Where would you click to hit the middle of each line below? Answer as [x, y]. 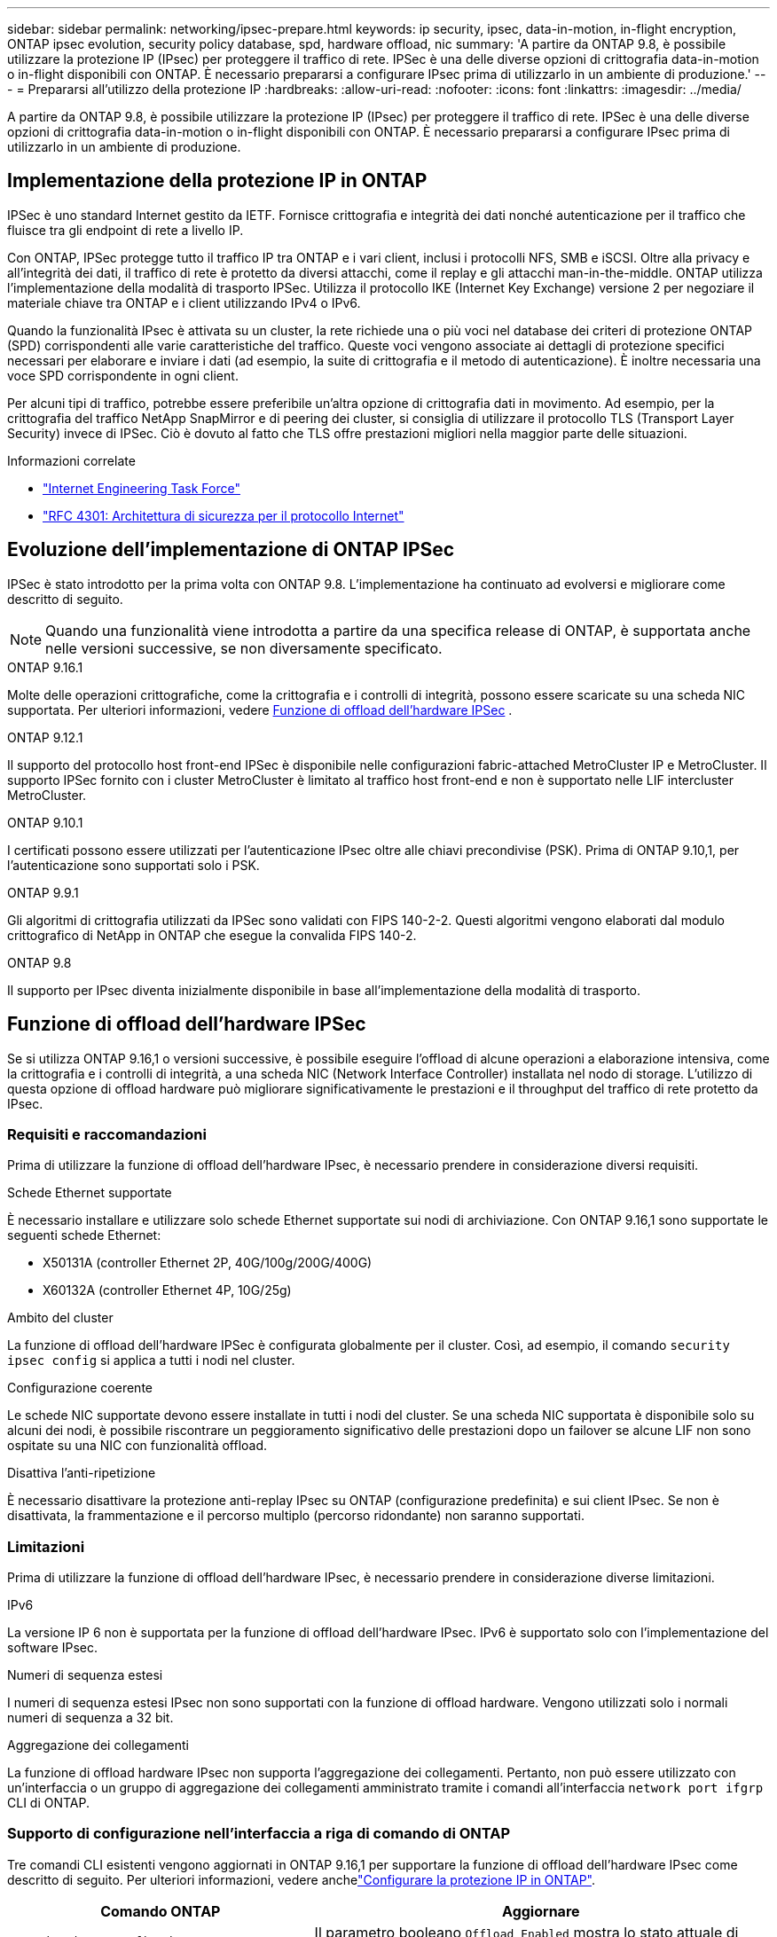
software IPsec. [53, 1648]
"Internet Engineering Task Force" [141, 488]
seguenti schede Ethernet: [84, 1235]
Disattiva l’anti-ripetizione [82, 1473]
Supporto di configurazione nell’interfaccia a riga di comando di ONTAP [259, 1834]
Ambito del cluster [60, 1318]
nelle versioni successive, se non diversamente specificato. [244, 648]
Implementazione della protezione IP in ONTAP [217, 181]
